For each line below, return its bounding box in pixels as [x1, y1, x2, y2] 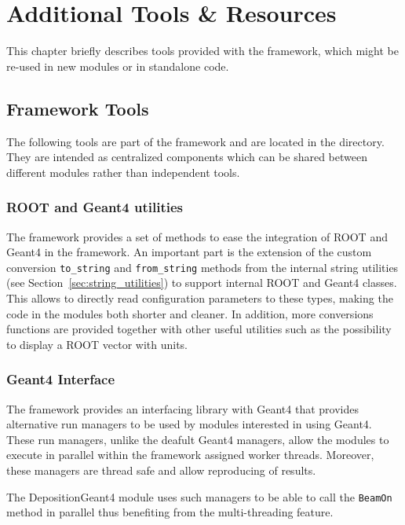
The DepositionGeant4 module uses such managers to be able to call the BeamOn [6, 488, 392, 505]
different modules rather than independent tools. [6, 163, 240, 180]
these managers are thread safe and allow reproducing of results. [6, 461, 316, 478]
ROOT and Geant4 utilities [6, 197, 184, 217]
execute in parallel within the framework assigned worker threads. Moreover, [6, 446, 374, 463]
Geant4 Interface [6, 369, 115, 389]
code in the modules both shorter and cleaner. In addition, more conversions [6, 305, 374, 321]
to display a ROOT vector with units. [6, 336, 188, 352]
